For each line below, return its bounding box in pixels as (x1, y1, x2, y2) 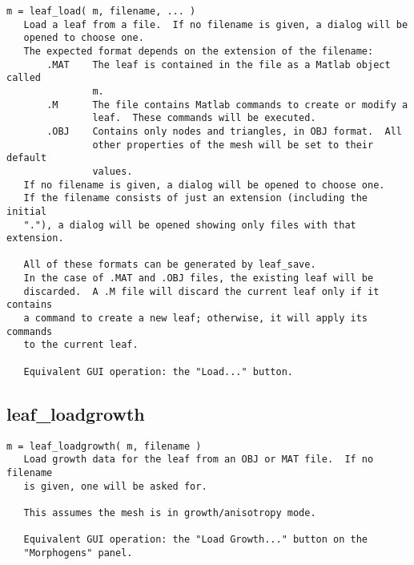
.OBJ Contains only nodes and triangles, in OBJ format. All (46, 125, 402, 137)
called (6, 72, 41, 84)
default (6, 152, 47, 164)
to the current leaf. (23, 339, 139, 351)
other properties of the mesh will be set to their (92, 139, 374, 151)
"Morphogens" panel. (23, 547, 133, 559)
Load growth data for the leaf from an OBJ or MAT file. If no (23, 454, 374, 466)
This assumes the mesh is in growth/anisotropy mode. (23, 506, 316, 519)
